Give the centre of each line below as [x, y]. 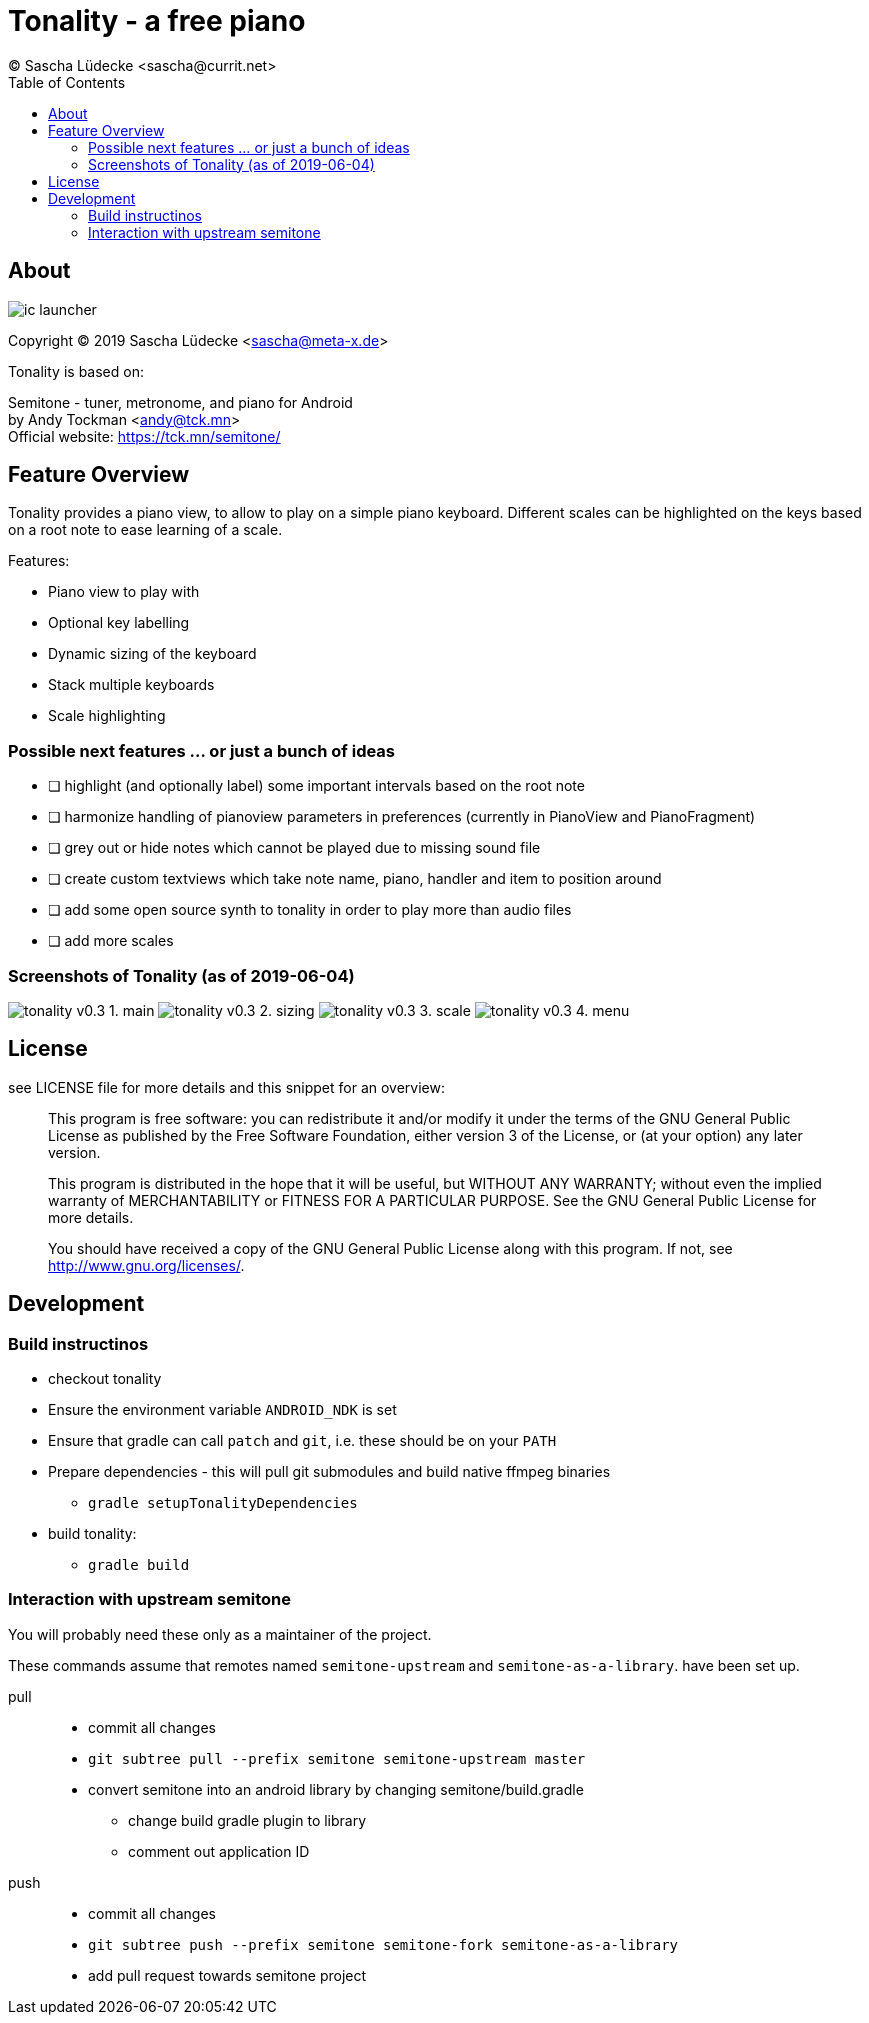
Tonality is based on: [76, 371]
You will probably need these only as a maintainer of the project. [220, 1634]
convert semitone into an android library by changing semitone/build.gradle [336, 1789]
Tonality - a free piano [157, 21]
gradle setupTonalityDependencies [223, 1503]
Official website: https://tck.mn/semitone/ [144, 436]
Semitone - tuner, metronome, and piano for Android [180, 402]
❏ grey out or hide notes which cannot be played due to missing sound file [294, 848]
